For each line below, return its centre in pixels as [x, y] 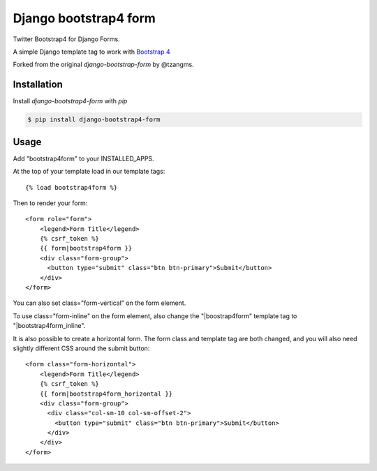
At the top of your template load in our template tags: [89, 172]
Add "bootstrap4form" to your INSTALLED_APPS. [83, 158]
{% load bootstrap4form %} [72, 187]
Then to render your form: [50, 203]
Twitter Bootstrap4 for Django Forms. [66, 39]
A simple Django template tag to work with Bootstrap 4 [91, 52]
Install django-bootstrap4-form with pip [70, 101]
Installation [38, 85]
